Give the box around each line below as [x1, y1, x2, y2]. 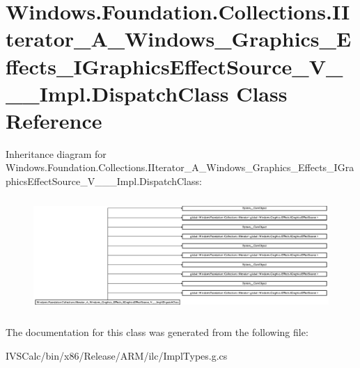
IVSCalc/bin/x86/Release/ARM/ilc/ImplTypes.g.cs [6, 348, 228, 362]
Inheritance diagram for [6, 146, 107, 161]
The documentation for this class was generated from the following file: [6, 325, 308, 339]
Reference [6, 106, 102, 134]
